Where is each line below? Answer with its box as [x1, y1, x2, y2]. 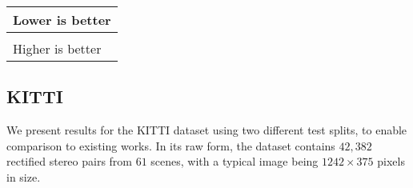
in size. [6, 168, 41, 185]
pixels [377, 153, 405, 170]
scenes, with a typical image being [150, 153, 319, 170]
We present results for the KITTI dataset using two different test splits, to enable [6, 122, 407, 138]
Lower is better [13, 10, 111, 29]
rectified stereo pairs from [6, 153, 133, 170]
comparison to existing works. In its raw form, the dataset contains [6, 137, 335, 154]
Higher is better [13, 39, 102, 58]
